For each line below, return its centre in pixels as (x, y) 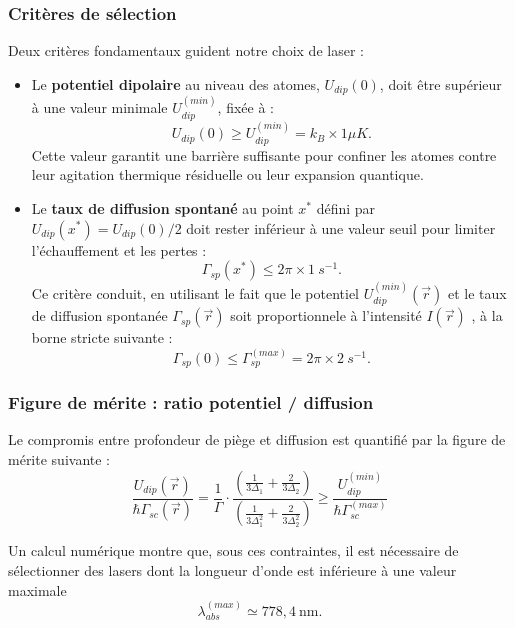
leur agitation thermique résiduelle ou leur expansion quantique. (227, 174)
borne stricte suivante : (102, 337)
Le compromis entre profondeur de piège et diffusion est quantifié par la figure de (257, 439)
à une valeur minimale (99, 107)
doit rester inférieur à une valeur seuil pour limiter (341, 227)
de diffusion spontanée (99, 315)
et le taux (477, 292)
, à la (487, 315)
